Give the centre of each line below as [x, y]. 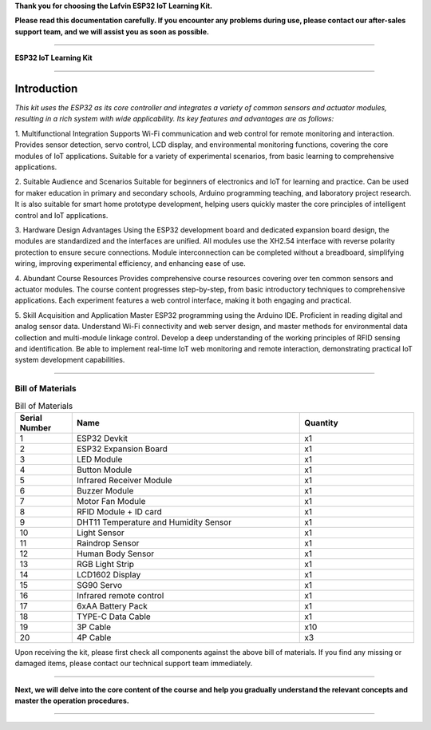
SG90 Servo [99, 585]
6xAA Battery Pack [112, 605]
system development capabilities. [70, 360]
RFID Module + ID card [119, 511]
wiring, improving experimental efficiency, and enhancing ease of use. [130, 264]
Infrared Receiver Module [124, 480]
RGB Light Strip [105, 564]
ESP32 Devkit [102, 438]
